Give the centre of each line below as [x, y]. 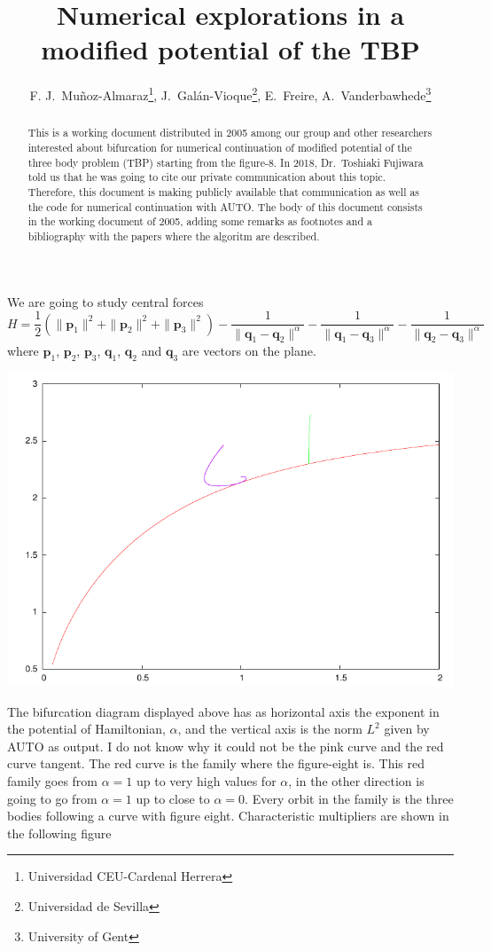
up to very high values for [206, 780]
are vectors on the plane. [249, 351]
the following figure [59, 833]
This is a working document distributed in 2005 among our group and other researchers [230, 133]
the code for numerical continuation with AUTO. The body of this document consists [225, 206]
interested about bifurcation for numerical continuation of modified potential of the [220, 148]
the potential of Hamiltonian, [86, 729]
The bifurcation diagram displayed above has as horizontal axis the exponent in [223, 711]
